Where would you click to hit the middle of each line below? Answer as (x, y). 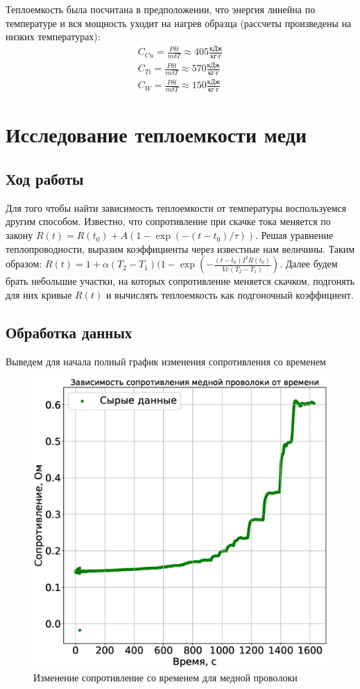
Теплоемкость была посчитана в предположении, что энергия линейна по (161, 9)
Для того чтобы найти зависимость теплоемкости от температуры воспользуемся (176, 207)
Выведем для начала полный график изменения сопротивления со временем (166, 361)
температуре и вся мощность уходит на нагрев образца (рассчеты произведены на (179, 23)
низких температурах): (53, 36)
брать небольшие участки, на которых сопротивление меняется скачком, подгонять (180, 281)
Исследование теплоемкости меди (156, 134)
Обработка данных (69, 332)
